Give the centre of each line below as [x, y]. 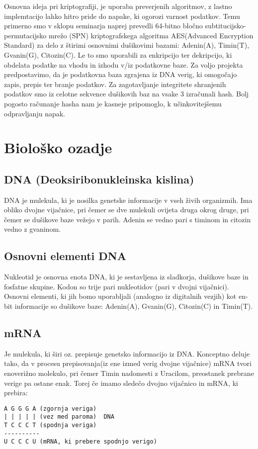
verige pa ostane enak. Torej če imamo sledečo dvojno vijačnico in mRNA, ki [121, 383]
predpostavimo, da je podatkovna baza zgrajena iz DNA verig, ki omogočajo [121, 74]
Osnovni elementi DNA [65, 256]
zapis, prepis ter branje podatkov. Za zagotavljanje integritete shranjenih [115, 84]
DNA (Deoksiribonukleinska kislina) [99, 179]
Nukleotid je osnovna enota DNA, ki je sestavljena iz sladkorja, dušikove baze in [126, 277]
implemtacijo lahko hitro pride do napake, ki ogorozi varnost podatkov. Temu [122, 16]
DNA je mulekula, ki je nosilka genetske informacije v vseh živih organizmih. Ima [128, 200]
